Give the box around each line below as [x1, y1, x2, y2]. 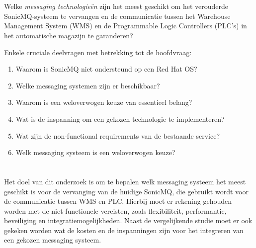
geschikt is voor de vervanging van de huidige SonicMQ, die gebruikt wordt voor [4, 186, 249, 196]
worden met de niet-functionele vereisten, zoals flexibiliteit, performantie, [4, 205, 227, 216]
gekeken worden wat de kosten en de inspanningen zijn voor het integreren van [4, 225, 244, 235]
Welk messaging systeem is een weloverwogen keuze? [15, 147, 175, 158]
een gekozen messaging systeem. [4, 235, 101, 245]
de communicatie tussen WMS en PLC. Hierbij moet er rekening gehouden [4, 196, 232, 206]
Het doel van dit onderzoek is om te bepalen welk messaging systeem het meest [4, 176, 246, 186]
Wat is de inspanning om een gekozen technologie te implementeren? [15, 113, 225, 124]
